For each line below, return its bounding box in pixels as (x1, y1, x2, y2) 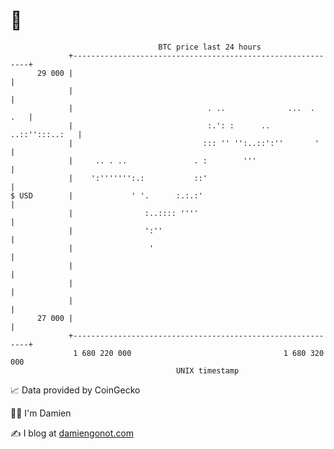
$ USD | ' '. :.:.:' (10, 190, 203, 201)
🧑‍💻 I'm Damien (10, 407, 72, 419)
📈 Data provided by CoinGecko (10, 384, 141, 396)
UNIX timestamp (175, 365, 240, 376)
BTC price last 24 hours (158, 42, 262, 52)
